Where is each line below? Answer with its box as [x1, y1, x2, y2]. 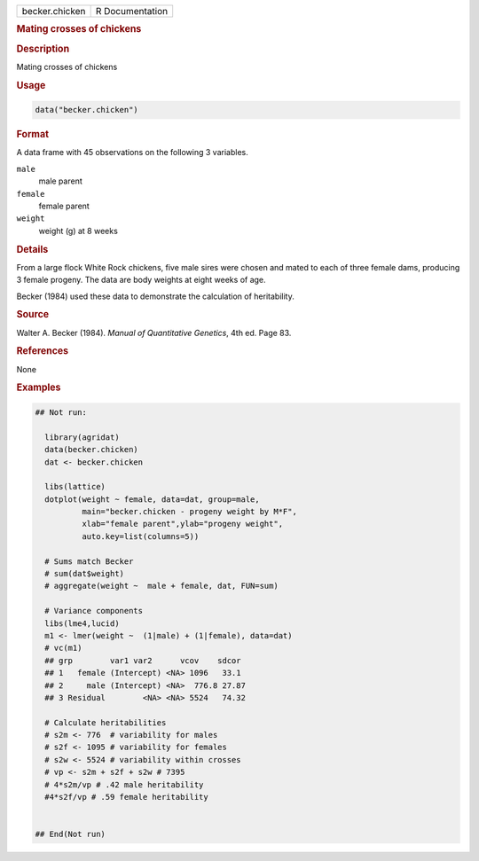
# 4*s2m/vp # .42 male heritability [44, 779, 204, 789]
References [16, 345, 69, 357]
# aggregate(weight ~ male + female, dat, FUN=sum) [44, 581, 279, 591]
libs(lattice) [44, 481, 106, 492]
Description [16, 43, 70, 55]
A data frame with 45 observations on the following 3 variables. [16, 147, 248, 158]
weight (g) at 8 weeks [38, 225, 119, 236]
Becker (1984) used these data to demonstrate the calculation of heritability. [16, 291, 294, 301]
